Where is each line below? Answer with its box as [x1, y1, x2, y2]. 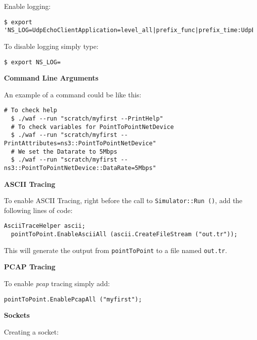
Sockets [4, 310, 30, 320]
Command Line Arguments [4, 73, 99, 83]
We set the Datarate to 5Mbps [18, 148, 118, 155]
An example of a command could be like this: [4, 89, 141, 99]
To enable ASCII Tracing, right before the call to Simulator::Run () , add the [4, 195, 243, 206]
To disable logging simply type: [4, 41, 99, 51]
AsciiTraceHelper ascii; [4, 222, 86, 230]
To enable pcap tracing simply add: [4, 278, 110, 288]
